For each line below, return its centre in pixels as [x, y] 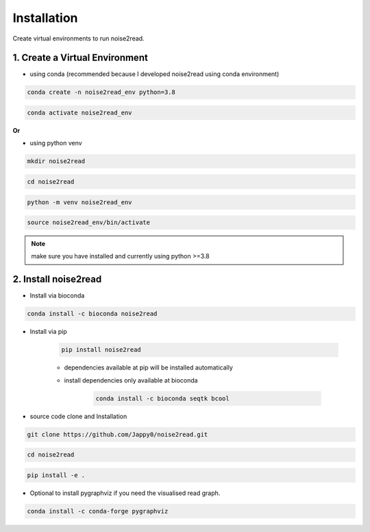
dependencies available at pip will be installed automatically [148, 367]
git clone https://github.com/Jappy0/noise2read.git [118, 434]
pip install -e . [56, 475]
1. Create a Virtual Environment [81, 58]
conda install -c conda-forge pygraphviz [98, 511]
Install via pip [49, 332]
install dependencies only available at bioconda [131, 380]
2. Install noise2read [57, 279]
